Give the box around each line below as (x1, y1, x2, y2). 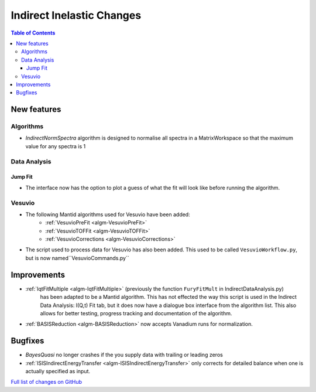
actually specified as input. (25, 368, 91, 375)
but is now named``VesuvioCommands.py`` (25, 254, 129, 261)
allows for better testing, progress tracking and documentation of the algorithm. (40, 309, 232, 316)
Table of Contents (11, 29, 56, 36)
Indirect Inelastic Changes (11, 9, 142, 22)
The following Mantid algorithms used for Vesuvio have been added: (25, 211, 190, 218)
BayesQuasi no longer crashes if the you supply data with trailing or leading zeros (25, 352, 224, 359)
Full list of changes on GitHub (11, 379, 82, 386)
